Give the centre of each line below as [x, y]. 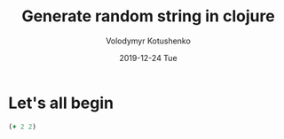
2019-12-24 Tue [148, 58]
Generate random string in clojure [148, 16]
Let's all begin [61, 103]
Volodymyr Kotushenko [148, 41]
